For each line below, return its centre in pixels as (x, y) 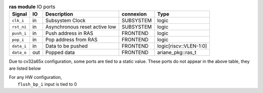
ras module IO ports (32, 7)
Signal (19, 14)
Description (59, 14)
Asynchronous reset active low (81, 27)
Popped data (60, 53)
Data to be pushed (66, 46)
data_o (19, 52)
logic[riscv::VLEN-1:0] (182, 46)
